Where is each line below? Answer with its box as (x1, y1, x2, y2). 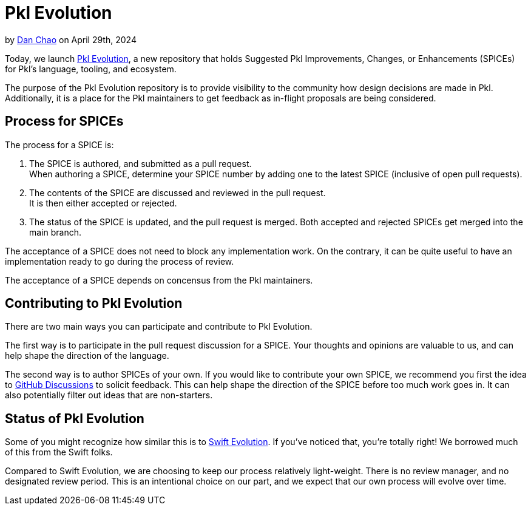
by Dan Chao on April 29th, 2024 (5, 34, 137, 45)
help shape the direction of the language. (5, 350, 169, 361)
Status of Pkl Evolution (5, 410, 144, 426)
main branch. (29, 226, 82, 237)
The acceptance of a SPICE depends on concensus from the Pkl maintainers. (5, 274, 313, 285)
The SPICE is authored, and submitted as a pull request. (29, 158, 252, 169)
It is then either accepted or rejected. (29, 197, 177, 208)
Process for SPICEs (5, 114, 124, 129)
